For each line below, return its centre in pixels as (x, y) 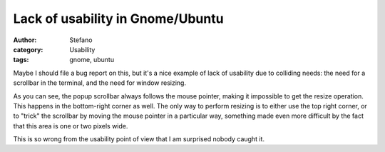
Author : (25, 40)
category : (28, 49)
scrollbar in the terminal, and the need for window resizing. (100, 83)
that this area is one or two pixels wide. (71, 126)
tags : (21, 60)
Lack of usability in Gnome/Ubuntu (118, 19)
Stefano (81, 40)
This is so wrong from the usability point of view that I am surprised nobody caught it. (139, 139)
